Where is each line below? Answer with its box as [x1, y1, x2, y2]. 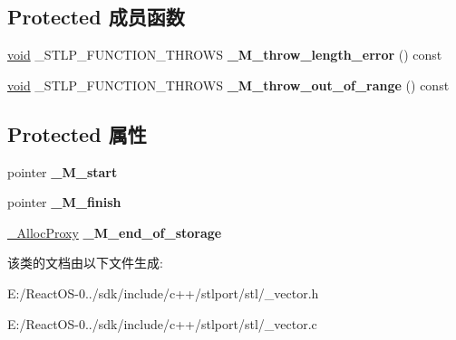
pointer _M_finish [7, 193, 121, 212]
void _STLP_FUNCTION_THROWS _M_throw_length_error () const [7, 45, 442, 64]
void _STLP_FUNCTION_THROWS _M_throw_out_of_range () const [7, 75, 450, 94]
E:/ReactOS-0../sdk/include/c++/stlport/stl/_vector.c [7, 314, 317, 333]
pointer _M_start [7, 162, 118, 181]
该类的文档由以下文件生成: [7, 253, 163, 272]
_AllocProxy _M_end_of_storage [7, 222, 222, 241]
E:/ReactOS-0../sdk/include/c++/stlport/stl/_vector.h [7, 283, 319, 302]
